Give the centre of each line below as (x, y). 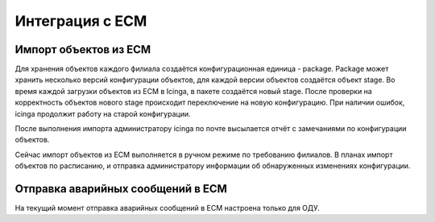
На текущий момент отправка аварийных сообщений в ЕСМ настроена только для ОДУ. (167, 208)
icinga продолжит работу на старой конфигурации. (103, 113)
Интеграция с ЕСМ (81, 21)
